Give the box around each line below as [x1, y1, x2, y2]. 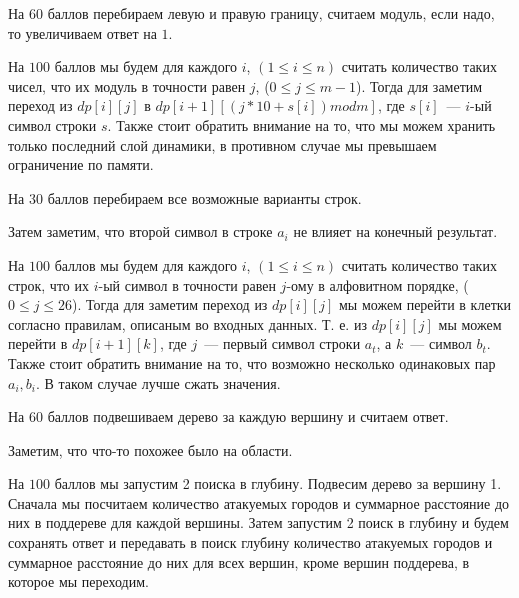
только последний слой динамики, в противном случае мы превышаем [8, 134, 437, 155]
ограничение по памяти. [8, 154, 154, 175]
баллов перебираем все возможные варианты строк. [47, 187, 362, 208]
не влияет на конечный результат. [293, 221, 498, 242]
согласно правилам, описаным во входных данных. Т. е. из [8, 313, 367, 334]
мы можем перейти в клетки [339, 294, 512, 315]
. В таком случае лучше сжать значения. [36, 372, 281, 393]
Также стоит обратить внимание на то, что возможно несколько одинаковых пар [8, 352, 496, 373]
